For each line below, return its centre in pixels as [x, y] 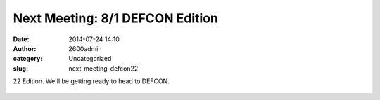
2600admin [85, 48]
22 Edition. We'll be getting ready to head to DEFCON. [91, 81]
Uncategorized [90, 59]
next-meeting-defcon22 [103, 68]
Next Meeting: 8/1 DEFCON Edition [115, 18]
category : [28, 59]
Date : [21, 39]
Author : [25, 48]
